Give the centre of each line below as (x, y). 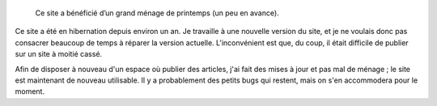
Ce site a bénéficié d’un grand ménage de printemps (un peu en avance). (157, 13)
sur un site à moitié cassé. (59, 54)
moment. (30, 91)
